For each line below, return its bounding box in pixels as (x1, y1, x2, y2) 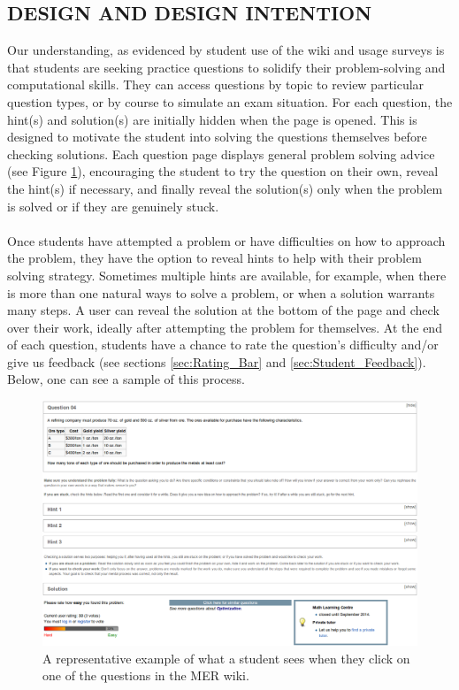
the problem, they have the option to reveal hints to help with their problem (7, 249, 422, 267)
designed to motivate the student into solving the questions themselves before (7, 127, 427, 146)
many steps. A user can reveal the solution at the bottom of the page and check (7, 301, 440, 319)
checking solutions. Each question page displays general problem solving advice (7, 144, 435, 163)
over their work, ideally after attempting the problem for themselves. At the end (7, 318, 442, 336)
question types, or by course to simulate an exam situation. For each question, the (7, 92, 453, 111)
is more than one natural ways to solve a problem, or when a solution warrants (7, 283, 435, 302)
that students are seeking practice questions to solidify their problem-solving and (7, 57, 446, 76)
